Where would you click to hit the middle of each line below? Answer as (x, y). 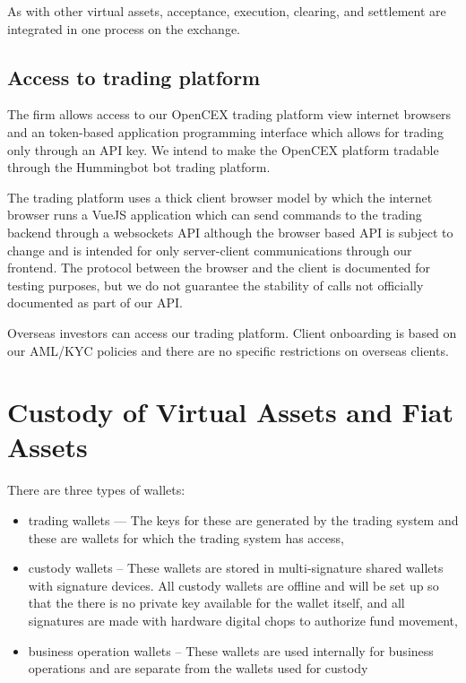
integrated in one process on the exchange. (124, 28)
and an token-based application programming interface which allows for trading (225, 131)
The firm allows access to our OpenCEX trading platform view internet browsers (229, 114)
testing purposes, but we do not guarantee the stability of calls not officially (216, 285)
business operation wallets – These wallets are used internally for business (231, 650)
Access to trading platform (134, 77)
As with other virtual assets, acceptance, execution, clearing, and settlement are (227, 11)
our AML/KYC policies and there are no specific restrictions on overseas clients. (228, 350)
